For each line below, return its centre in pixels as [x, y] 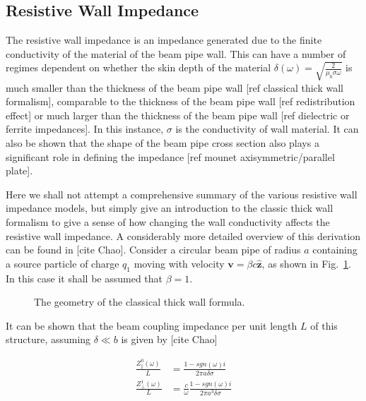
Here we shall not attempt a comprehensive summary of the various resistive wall [182, 194]
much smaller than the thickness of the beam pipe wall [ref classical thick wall [175, 87]
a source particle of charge [63, 263]
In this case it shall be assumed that [84, 278]
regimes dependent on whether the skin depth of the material [138, 67]
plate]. [19, 170]
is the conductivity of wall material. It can [267, 129]
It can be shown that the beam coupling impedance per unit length [152, 325]
